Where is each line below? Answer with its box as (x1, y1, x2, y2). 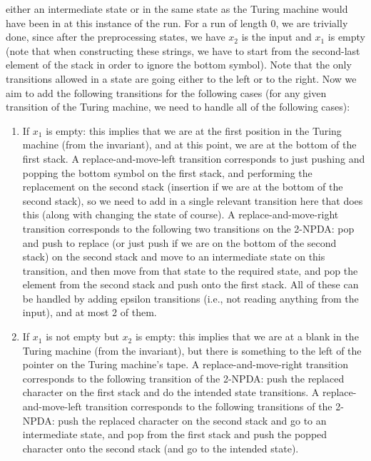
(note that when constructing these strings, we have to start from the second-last (6, 43, 360, 58)
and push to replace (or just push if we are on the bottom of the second (22, 235, 337, 250)
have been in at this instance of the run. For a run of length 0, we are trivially (6, 15, 348, 30)
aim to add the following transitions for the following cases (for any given (6, 85, 327, 100)
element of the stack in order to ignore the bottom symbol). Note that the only (6, 57, 352, 72)
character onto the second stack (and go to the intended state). (22, 440, 299, 455)
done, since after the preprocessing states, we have (6, 29, 225, 44)
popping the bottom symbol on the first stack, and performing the (22, 165, 312, 180)
